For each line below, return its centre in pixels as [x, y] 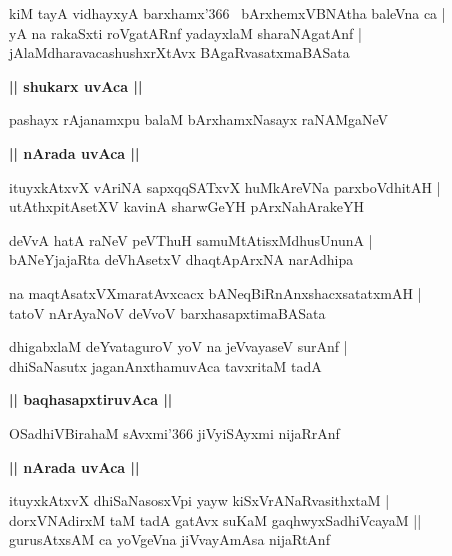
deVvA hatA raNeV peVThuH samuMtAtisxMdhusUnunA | [191, 239]
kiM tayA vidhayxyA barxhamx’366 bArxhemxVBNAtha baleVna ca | [227, 13]
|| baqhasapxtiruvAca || [91, 399]
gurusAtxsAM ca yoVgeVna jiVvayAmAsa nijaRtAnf [169, 539]
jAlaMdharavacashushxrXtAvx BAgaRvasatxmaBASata [179, 52]
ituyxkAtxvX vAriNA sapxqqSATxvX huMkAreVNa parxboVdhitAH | [225, 186]
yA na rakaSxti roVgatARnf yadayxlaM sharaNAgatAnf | [185, 32]
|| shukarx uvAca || [76, 85]
